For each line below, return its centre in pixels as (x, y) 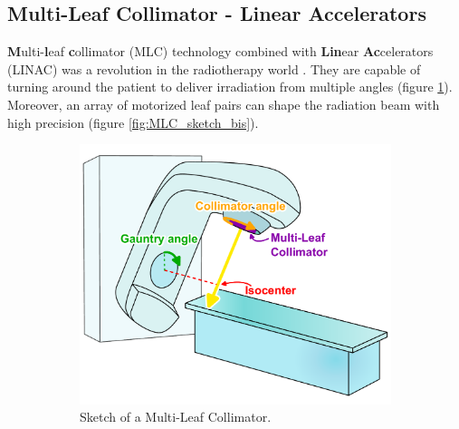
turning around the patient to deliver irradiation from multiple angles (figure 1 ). (230, 87)
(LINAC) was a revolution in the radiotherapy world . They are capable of (214, 68)
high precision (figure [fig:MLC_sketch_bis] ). (133, 122)
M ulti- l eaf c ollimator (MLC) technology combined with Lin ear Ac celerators (220, 51)
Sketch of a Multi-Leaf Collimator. (176, 417)
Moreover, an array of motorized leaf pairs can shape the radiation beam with (224, 104)
